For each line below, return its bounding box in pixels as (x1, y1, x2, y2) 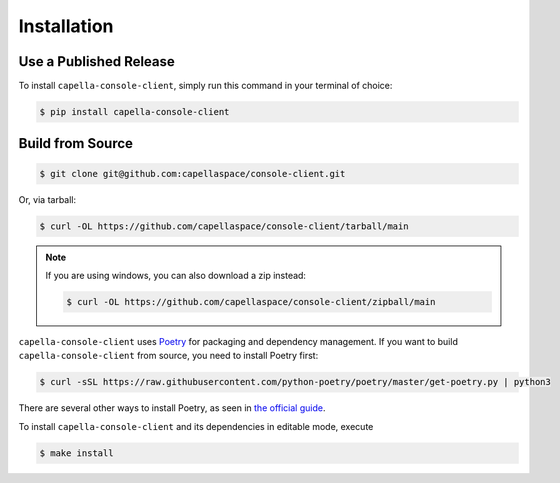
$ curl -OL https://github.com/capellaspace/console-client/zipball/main (66, 296, 436, 307)
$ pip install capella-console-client (39, 106, 230, 118)
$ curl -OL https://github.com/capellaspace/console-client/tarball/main (39, 220, 409, 232)
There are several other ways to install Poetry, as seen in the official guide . (18, 402, 326, 414)
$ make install (39, 447, 114, 459)
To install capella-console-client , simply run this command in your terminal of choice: (18, 80, 393, 92)
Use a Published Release (18, 53, 175, 70)
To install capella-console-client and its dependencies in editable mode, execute (18, 420, 374, 432)
